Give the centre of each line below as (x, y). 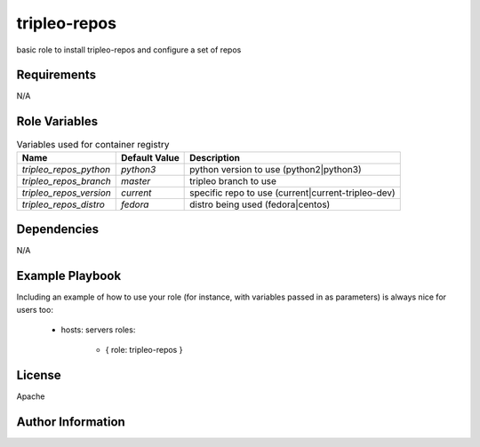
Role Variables (57, 121)
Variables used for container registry (93, 144)
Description (215, 157)
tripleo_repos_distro (64, 204)
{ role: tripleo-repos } (144, 350)
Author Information (71, 422)
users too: (35, 309)
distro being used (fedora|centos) (260, 204)
